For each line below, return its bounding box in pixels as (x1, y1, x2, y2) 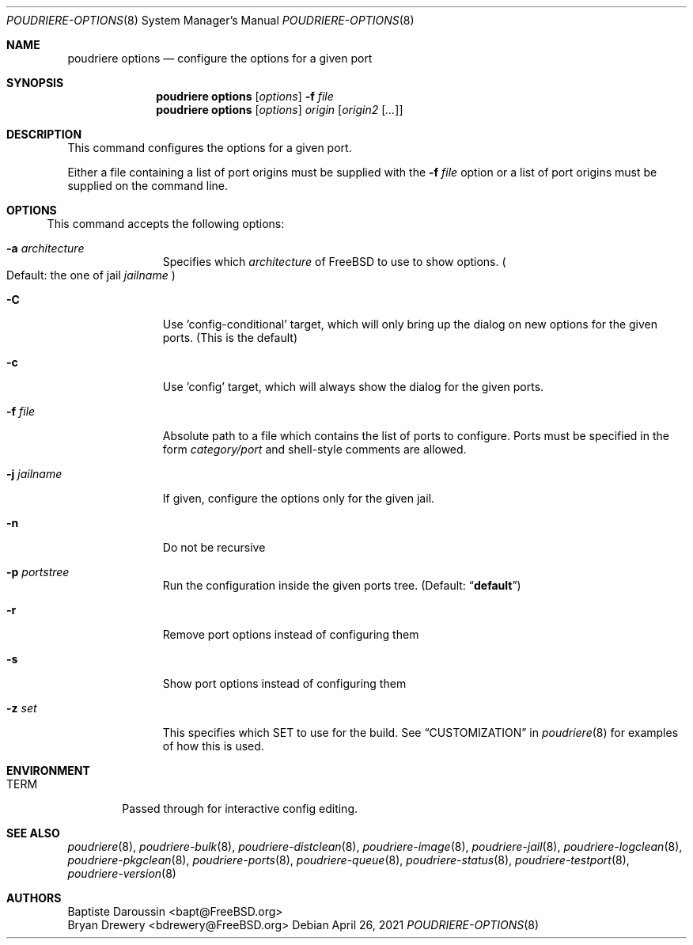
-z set (6, 701, 37, 715)
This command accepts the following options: (47, 217, 285, 230)
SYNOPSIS (6, 76, 64, 89)
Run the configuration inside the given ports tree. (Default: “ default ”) (162, 579, 521, 592)
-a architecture (6, 241, 85, 255)
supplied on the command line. (67, 179, 229, 192)
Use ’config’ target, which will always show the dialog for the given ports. (162, 380, 544, 393)
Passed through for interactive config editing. (122, 802, 358, 815)
